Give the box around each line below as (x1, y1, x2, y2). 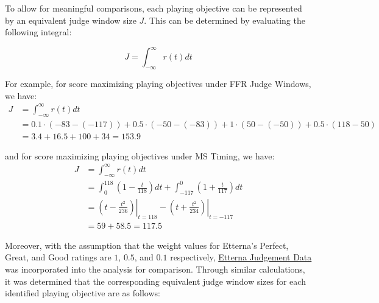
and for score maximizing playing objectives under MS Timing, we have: (5, 149, 275, 162)
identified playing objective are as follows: (5, 287, 160, 299)
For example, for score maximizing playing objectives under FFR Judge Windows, (5, 77, 311, 90)
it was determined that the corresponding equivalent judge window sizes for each (5, 274, 306, 287)
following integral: (5, 26, 72, 38)
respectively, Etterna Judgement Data (170, 251, 312, 263)
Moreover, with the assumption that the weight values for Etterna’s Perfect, (5, 239, 289, 251)
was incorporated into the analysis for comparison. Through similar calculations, (5, 262, 305, 275)
